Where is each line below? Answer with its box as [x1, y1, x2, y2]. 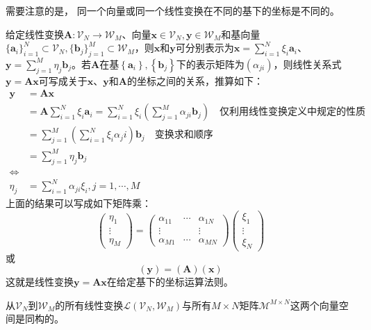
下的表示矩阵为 [176, 56, 245, 71]
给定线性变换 [6, 26, 64, 41]
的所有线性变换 [55, 297, 124, 312]
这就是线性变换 [6, 274, 74, 289]
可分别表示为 [175, 40, 234, 55]
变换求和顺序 [154, 130, 213, 140]
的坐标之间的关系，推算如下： [127, 73, 263, 88]
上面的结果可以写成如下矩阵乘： [6, 196, 151, 211]
